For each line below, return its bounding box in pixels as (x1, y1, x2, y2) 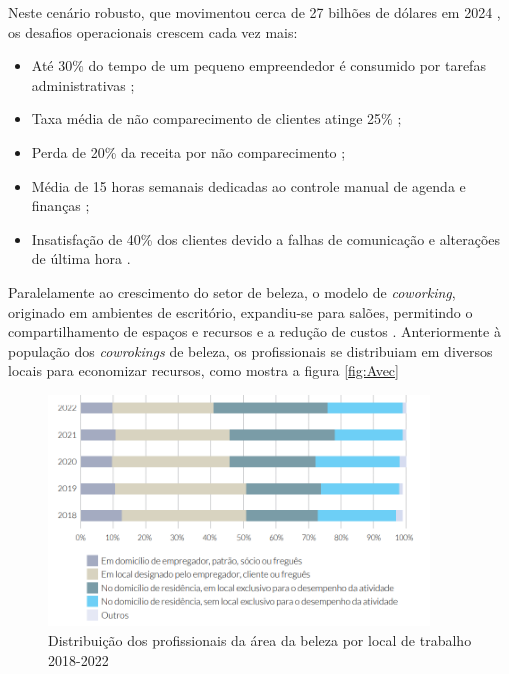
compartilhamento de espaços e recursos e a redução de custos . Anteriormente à (8, 321, 501, 342)
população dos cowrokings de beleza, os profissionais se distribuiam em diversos (8, 340, 493, 361)
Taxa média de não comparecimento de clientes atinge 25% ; (31, 108, 402, 129)
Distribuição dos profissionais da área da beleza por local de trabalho (48, 629, 472, 650)
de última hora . (31, 248, 131, 269)
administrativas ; (31, 74, 135, 95)
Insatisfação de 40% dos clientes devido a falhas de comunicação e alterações (31, 228, 501, 249)
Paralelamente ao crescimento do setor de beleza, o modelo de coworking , (8, 281, 456, 302)
